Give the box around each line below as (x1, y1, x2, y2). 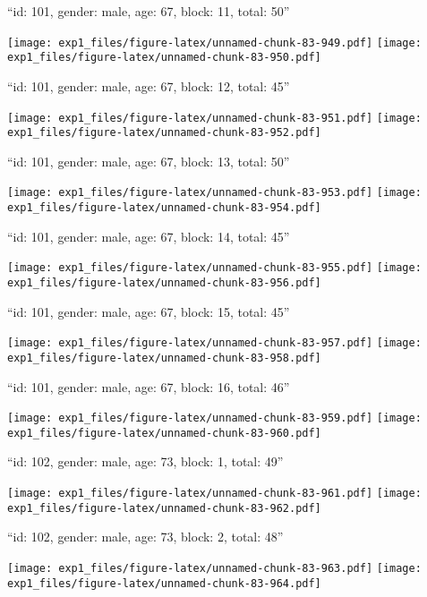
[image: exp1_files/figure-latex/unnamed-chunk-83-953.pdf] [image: (7, 186, 422, 200)
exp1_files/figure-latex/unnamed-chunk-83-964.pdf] (7, 576, 321, 590)
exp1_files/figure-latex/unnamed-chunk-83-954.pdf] (7, 201, 321, 215)
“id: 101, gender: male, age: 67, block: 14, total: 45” (7, 226, 290, 245)
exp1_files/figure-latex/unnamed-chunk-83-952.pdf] (7, 126, 321, 140)
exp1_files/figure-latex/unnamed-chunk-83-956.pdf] (7, 276, 321, 289)
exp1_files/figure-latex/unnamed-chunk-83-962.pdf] (7, 501, 321, 515)
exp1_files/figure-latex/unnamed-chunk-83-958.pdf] (7, 351, 321, 364)
